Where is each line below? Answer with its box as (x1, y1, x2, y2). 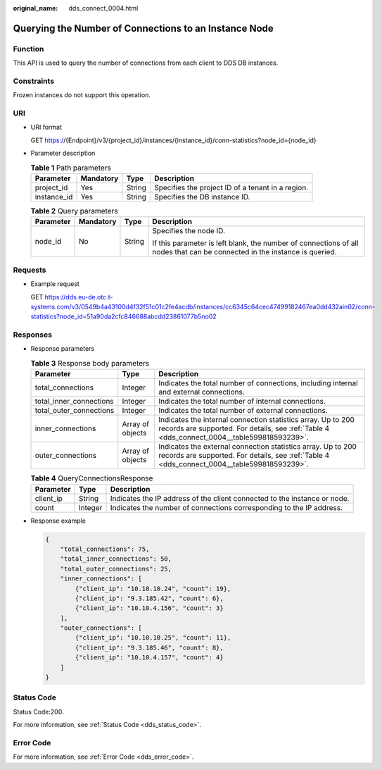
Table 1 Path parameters (30, 163, 112, 173)
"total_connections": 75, (60, 545, 150, 553)
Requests (13, 265, 46, 275)
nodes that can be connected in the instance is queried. (152, 247, 337, 257)
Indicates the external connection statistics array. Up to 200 (158, 442, 357, 452)
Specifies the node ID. (152, 226, 225, 236)
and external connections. (158, 387, 246, 397)
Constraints (13, 76, 55, 86)
